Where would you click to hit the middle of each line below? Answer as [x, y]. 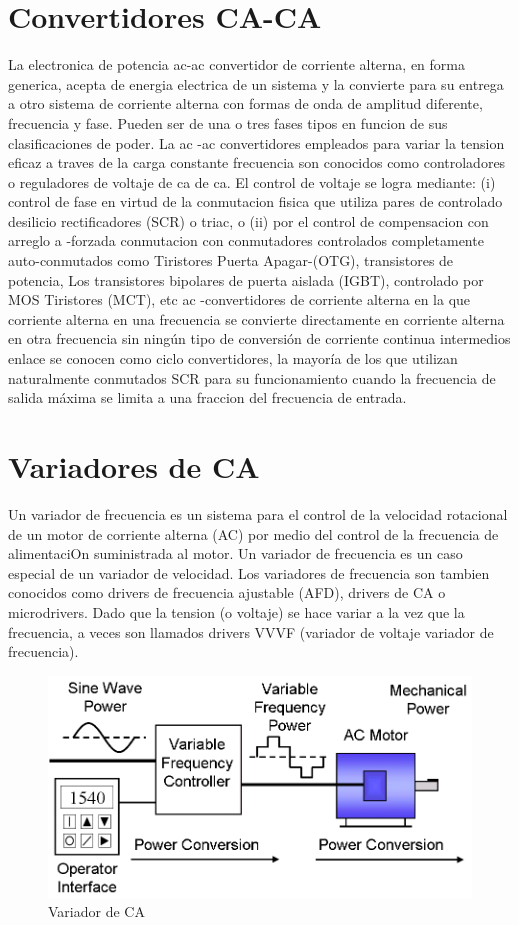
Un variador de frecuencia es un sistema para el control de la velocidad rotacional [258, 513]
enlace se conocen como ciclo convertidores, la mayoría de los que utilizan [233, 358]
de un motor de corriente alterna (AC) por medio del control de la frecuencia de [253, 533]
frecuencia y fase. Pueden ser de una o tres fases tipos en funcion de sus [228, 122]
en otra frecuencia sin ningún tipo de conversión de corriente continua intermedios [259, 338]
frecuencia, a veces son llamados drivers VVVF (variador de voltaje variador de [251, 631]
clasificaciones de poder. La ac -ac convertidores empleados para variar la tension [256, 142]
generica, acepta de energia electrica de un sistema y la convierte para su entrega [256, 83]
